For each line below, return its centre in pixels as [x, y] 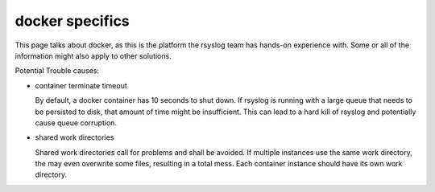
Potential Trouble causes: [57, 71]
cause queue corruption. [76, 123]
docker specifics [72, 21]
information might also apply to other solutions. [93, 55]
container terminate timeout [81, 85]
